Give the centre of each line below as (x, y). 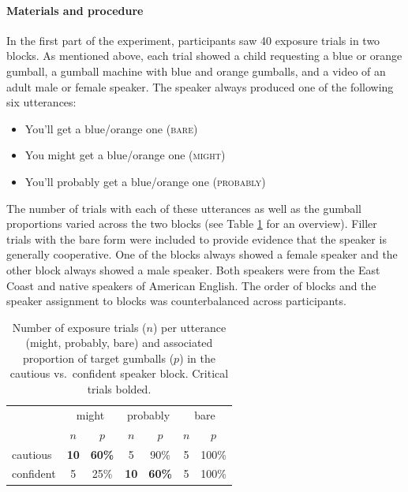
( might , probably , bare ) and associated (119, 343)
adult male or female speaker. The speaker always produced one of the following (200, 86)
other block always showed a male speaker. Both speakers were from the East (193, 269)
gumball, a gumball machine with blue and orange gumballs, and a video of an (196, 71)
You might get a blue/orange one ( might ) (125, 155)
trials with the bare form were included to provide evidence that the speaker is (197, 239)
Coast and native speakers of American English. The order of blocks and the (191, 285)
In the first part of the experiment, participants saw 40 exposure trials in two (193, 40)
